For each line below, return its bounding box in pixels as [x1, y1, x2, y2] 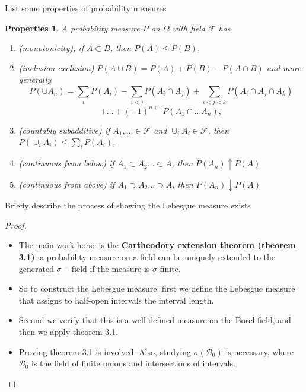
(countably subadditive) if [18, 124, 110, 136]
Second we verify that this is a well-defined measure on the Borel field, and [18, 314, 291, 326]
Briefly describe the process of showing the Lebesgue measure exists [5, 199, 251, 211]
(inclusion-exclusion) [18, 61, 94, 74]
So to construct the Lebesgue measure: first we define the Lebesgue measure [18, 282, 295, 295]
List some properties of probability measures [5, 2, 167, 14]
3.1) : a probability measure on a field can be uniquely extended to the [18, 250, 276, 263]
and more [266, 61, 301, 74]
